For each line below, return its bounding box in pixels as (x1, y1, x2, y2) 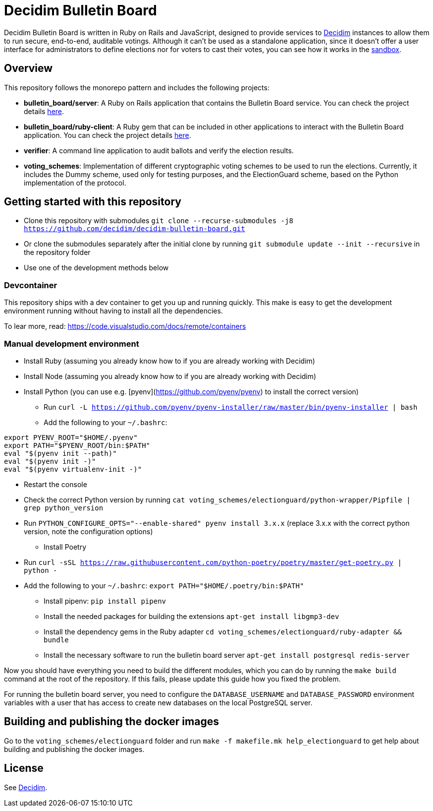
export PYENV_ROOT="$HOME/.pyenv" (4, 433, 138, 441)
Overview (4, 62, 53, 75)
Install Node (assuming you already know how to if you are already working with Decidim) (24, 372, 317, 380)
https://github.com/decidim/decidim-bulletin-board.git (24, 225, 245, 233)
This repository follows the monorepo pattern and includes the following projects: (4, 83, 270, 92)
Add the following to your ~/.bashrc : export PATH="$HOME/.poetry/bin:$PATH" (24, 581, 304, 590)
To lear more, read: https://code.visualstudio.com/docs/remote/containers (4, 322, 246, 331)
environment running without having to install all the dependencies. (4, 307, 223, 315)
